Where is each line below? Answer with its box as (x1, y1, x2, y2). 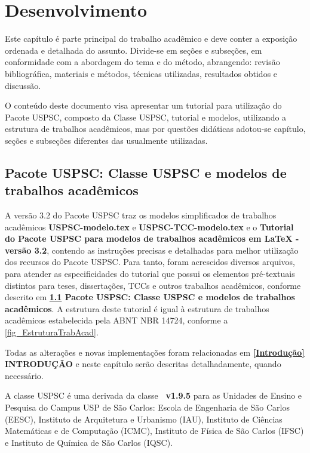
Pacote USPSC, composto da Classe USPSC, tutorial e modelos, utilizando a (5, 110, 287, 123)
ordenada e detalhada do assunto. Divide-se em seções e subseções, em (5, 44, 262, 56)
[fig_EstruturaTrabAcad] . (5, 326, 99, 338)
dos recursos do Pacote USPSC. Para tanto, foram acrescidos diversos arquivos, (5, 255, 296, 268)
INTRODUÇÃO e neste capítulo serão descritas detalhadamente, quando (5, 358, 281, 370)
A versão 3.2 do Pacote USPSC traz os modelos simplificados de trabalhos (5, 209, 277, 221)
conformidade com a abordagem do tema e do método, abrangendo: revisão (5, 56, 280, 68)
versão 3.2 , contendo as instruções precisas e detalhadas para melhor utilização (5, 244, 299, 256)
